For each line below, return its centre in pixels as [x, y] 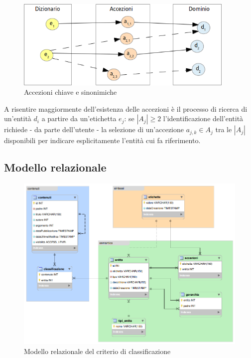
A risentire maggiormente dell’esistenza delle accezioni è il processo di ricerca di [126, 108]
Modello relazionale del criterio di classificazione [97, 351]
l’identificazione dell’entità [203, 118]
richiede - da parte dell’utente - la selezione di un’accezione [94, 129]
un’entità [18, 118]
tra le [224, 129]
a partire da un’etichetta [79, 118]
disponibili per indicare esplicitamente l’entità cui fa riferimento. [102, 140]
